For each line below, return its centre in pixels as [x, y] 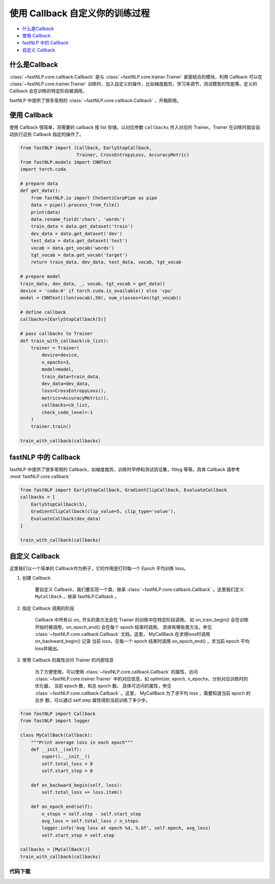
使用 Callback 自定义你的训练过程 [80, 13]
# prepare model [40, 277]
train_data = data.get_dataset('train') [82, 226]
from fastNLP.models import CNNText [66, 162]
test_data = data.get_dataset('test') [79, 241]
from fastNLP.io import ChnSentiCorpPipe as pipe [94, 198]
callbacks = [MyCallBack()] [55, 850]
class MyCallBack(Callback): [57, 735]
